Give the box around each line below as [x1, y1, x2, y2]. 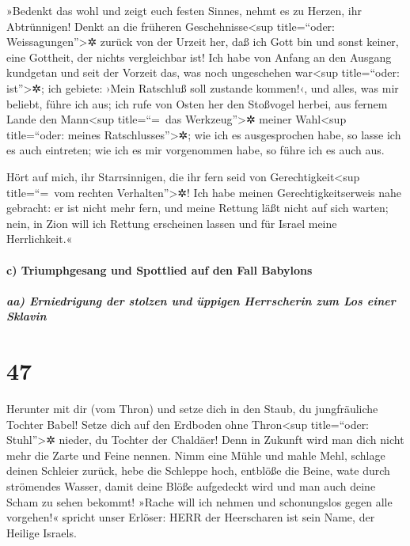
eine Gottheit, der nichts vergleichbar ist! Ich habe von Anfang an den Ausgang [6, 48, 392, 65]
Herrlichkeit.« [6, 230, 73, 247]
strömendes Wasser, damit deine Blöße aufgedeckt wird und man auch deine [6, 477, 376, 494]
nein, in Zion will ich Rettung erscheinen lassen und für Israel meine [6, 214, 337, 231]
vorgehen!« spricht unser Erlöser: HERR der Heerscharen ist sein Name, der [6, 509, 375, 525]
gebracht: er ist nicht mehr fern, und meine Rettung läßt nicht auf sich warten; [6, 199, 389, 216]
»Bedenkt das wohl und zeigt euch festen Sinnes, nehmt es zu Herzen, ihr [6, 2, 362, 18]
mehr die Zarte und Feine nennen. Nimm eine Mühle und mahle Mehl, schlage [6, 446, 385, 463]
